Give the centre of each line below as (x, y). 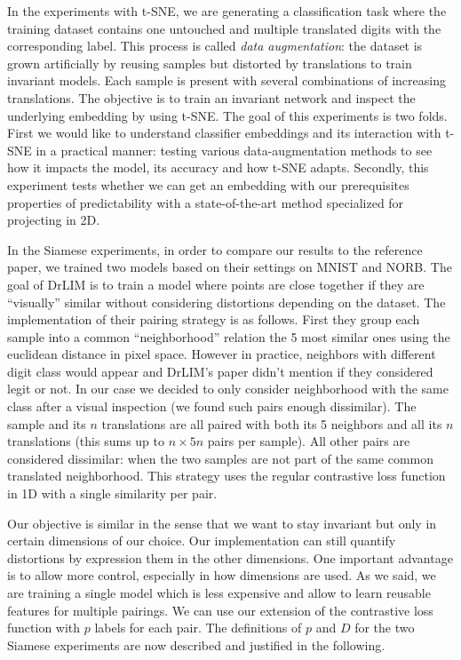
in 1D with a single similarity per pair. (112, 493)
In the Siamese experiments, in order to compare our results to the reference (215, 249)
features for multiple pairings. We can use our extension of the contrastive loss (220, 610)
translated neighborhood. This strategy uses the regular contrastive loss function (227, 476)
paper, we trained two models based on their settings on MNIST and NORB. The (230, 267)
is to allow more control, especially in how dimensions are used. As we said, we (222, 575)
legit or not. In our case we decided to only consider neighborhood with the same (228, 389)
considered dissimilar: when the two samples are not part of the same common (221, 458)
